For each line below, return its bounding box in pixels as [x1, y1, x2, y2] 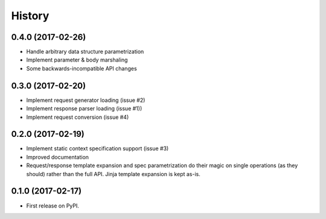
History [11, 9, 50, 22]
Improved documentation [26, 153, 89, 160]
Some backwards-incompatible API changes [26, 65, 137, 72]
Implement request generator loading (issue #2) [26, 97, 145, 104]
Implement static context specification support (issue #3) [26, 145, 169, 152]
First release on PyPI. [26, 202, 80, 209]
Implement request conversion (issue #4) [26, 113, 129, 121]
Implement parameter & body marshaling [26, 56, 128, 63]
